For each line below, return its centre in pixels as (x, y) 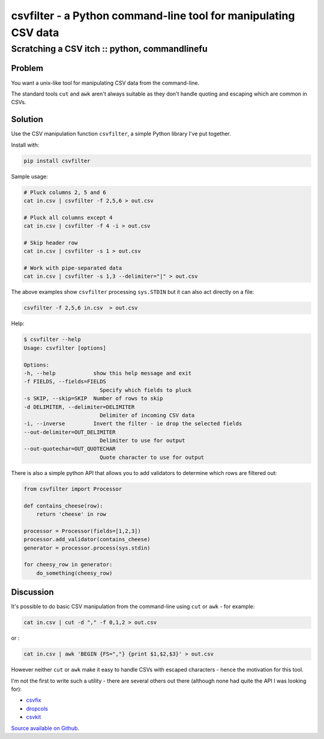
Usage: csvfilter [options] (65, 348)
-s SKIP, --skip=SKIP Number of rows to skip (93, 399)
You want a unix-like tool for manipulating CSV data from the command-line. (105, 83)
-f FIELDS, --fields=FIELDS (65, 382)
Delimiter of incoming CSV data (147, 415)
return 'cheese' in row (71, 514)
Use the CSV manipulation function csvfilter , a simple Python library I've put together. (121, 134)
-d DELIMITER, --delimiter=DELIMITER (79, 407)
